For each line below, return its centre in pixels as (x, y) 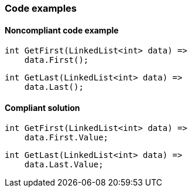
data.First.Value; (66, 138)
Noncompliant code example (62, 30)
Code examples (41, 8)
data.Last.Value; (64, 165)
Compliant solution (42, 107)
